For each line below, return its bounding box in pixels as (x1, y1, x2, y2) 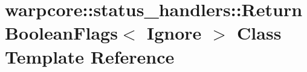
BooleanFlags (5, 20, 118, 45)
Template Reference (5, 44, 175, 68)
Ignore (146, 20, 202, 45)
